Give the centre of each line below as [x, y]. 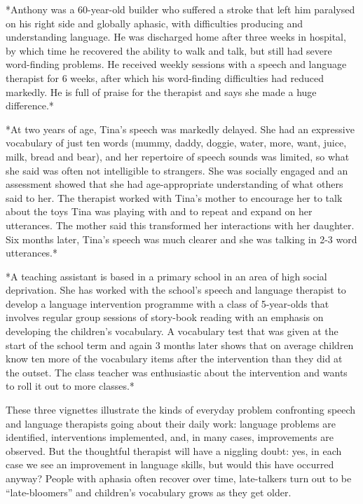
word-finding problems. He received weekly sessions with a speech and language [176, 64]
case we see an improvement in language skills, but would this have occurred [170, 464]
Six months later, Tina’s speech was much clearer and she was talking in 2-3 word [181, 239]
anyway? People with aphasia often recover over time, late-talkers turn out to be [179, 478]
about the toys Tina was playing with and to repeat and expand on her [159, 211]
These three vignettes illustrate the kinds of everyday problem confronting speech [181, 410]
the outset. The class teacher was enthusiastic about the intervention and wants [177, 372]
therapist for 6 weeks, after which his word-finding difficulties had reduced [165, 77]
